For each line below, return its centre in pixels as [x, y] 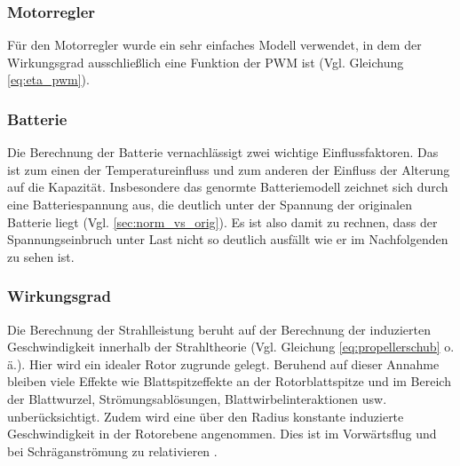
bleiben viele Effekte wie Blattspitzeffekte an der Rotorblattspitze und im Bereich [229, 381]
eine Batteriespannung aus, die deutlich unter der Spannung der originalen [210, 204]
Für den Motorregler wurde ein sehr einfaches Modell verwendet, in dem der [214, 45]
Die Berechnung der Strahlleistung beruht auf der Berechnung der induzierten [219, 329]
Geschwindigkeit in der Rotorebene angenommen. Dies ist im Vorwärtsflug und [222, 434]
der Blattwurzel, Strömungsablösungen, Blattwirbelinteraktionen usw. [197, 398]
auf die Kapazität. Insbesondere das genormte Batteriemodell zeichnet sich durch [228, 187]
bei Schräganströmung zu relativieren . [112, 450]
